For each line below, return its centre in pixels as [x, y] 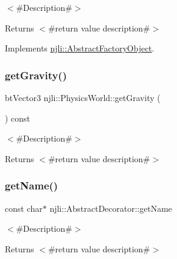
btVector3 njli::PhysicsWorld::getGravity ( [83, 97]
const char [24, 208]
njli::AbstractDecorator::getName [111, 208]
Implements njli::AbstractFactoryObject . [80, 48]
